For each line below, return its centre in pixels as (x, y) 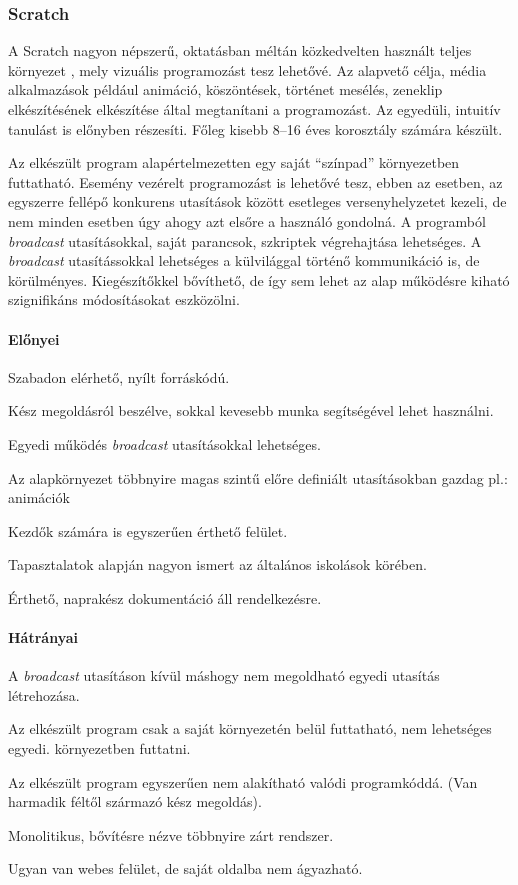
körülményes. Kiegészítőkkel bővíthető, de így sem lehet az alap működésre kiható (259, 279)
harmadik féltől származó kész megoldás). (135, 801)
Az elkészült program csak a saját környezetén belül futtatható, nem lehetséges (250, 728)
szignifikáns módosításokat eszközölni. (124, 299)
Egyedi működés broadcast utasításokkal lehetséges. (164, 443)
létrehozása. (44, 694)
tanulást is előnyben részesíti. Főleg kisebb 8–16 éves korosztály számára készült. (255, 128)
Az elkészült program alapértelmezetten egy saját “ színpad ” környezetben (234, 162)
